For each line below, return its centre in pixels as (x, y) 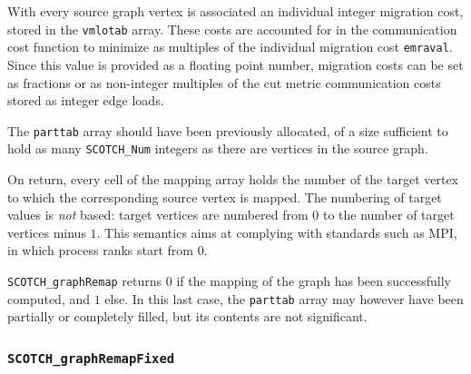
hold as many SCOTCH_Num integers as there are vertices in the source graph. (218, 148)
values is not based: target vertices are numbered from (158, 215)
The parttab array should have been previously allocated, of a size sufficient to (228, 130)
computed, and (49, 298)
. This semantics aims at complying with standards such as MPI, (277, 232)
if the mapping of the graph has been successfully (314, 280)
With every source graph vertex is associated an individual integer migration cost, (235, 11)
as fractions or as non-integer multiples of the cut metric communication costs (224, 82)
